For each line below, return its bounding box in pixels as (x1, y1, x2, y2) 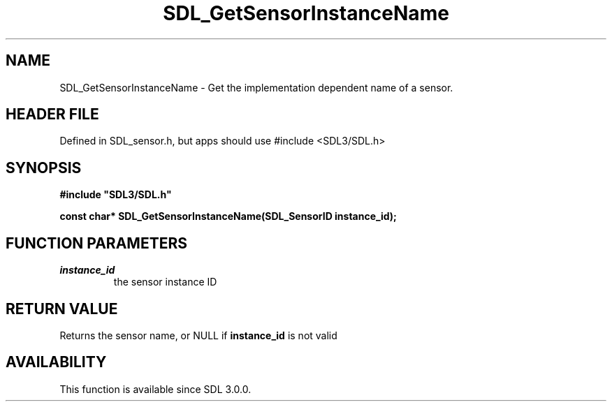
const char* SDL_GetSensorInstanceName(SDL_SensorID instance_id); (59, 210, 397, 223)
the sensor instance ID (113, 276, 217, 288)
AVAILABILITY (6, 353, 107, 371)
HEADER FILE (6, 105, 99, 124)
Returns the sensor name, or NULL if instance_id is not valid (59, 329, 337, 341)
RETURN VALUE (6, 299, 118, 318)
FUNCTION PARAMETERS (6, 234, 187, 252)
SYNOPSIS (6, 158, 82, 177)
